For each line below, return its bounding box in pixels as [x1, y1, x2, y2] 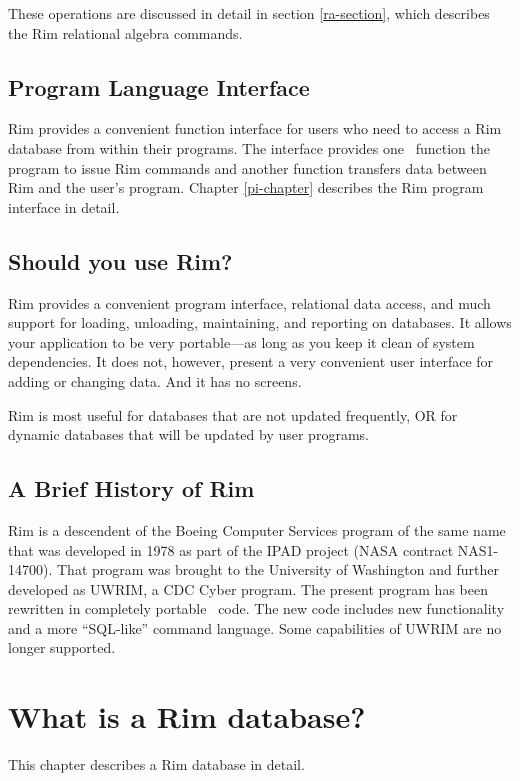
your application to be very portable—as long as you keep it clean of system [8, 331, 475, 352]
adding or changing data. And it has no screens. [8, 370, 302, 391]
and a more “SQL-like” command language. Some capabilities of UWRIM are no [8, 617, 502, 638]
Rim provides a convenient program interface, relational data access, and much [8, 292, 491, 313]
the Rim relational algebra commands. [8, 22, 243, 43]
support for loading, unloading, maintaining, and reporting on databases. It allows [8, 312, 512, 333]
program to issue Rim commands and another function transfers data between [8, 157, 487, 178]
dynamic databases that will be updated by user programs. [8, 424, 369, 445]
